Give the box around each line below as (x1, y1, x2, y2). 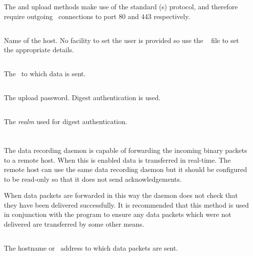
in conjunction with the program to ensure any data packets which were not (4, 209, 232, 219)
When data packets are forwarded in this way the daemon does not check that (4, 190, 238, 200)
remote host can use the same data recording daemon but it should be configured (4, 164, 247, 174)
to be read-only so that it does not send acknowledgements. (4, 173, 182, 184)
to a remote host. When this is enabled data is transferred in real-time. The (4, 154, 231, 165)
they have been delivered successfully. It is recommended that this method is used (4, 199, 249, 210)
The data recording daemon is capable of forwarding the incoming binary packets (4, 145, 247, 155)
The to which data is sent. (4, 68, 86, 79)
